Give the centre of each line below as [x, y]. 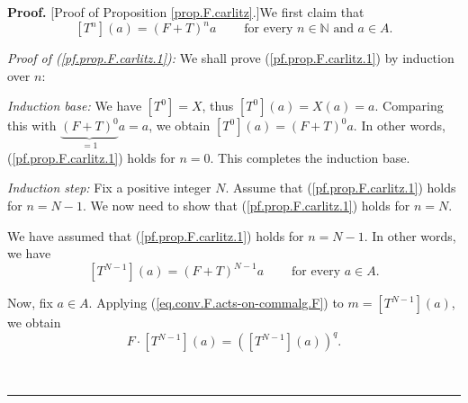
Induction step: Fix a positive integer [109, 188]
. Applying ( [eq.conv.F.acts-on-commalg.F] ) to [216, 303]
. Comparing [409, 106]
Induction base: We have [75, 106]
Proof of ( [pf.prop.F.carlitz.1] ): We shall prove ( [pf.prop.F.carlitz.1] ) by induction [231, 58]
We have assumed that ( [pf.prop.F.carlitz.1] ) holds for [156, 235]
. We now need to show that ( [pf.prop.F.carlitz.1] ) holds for [246, 205]
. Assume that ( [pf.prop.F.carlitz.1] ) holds [341, 188]
